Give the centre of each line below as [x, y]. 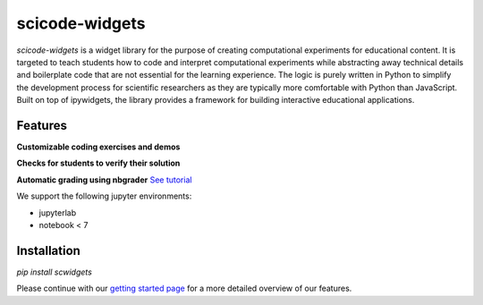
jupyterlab [57, 212]
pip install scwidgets [55, 272]
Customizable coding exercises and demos [98, 147]
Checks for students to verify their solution [98, 163]
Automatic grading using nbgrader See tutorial [104, 180]
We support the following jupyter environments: [104, 196]
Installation [48, 250]
